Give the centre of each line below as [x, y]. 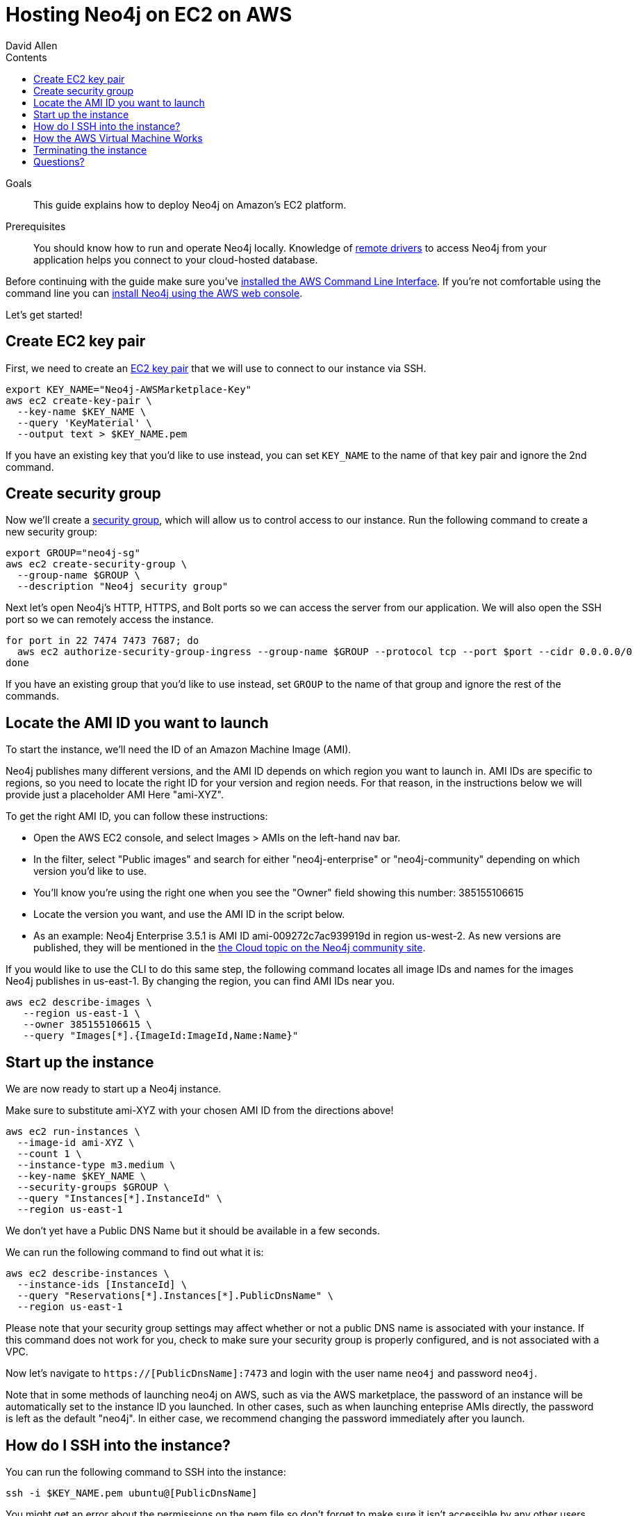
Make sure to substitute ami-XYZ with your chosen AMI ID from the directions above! [200, 1111]
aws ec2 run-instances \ [73, 1132]
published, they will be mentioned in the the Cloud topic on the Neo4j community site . [230, 948]
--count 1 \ [49, 1154]
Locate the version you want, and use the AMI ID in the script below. [189, 914]
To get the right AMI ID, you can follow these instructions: [137, 816]
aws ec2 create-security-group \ [97, 564]
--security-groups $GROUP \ [93, 1187]
